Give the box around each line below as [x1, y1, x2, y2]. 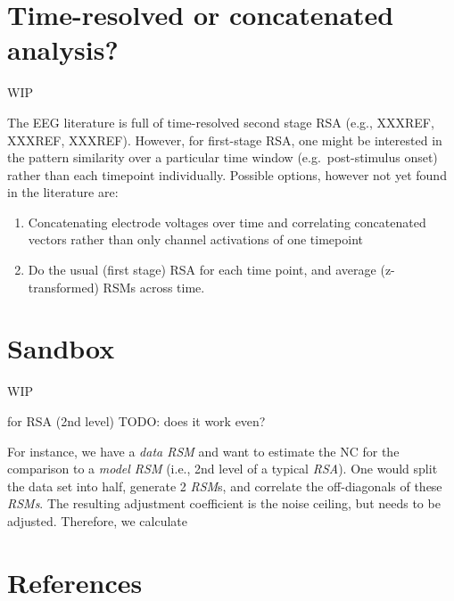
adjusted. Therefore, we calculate [7, 511, 187, 530]
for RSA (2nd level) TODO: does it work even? [7, 411, 266, 430]
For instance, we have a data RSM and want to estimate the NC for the [7, 441, 400, 460]
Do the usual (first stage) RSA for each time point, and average [28, 260, 376, 279]
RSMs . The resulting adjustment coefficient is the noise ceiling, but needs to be [7, 494, 441, 513]
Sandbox [7, 330, 115, 366]
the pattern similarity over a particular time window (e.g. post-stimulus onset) [7, 148, 438, 167]
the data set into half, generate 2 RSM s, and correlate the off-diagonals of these [7, 476, 442, 495]
